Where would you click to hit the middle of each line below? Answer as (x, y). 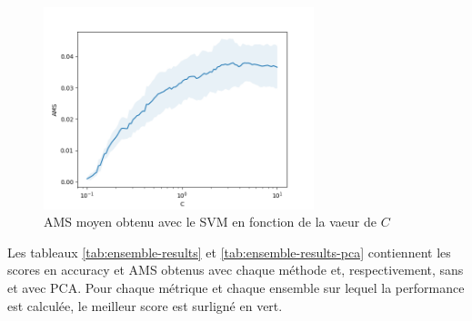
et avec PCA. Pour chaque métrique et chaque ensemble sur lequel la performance (236, 287)
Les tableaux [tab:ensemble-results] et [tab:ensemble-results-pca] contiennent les (229, 252)
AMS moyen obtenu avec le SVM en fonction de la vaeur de (210, 222)
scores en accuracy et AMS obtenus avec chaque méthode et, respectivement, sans (236, 270)
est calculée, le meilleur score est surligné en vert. (145, 305)
